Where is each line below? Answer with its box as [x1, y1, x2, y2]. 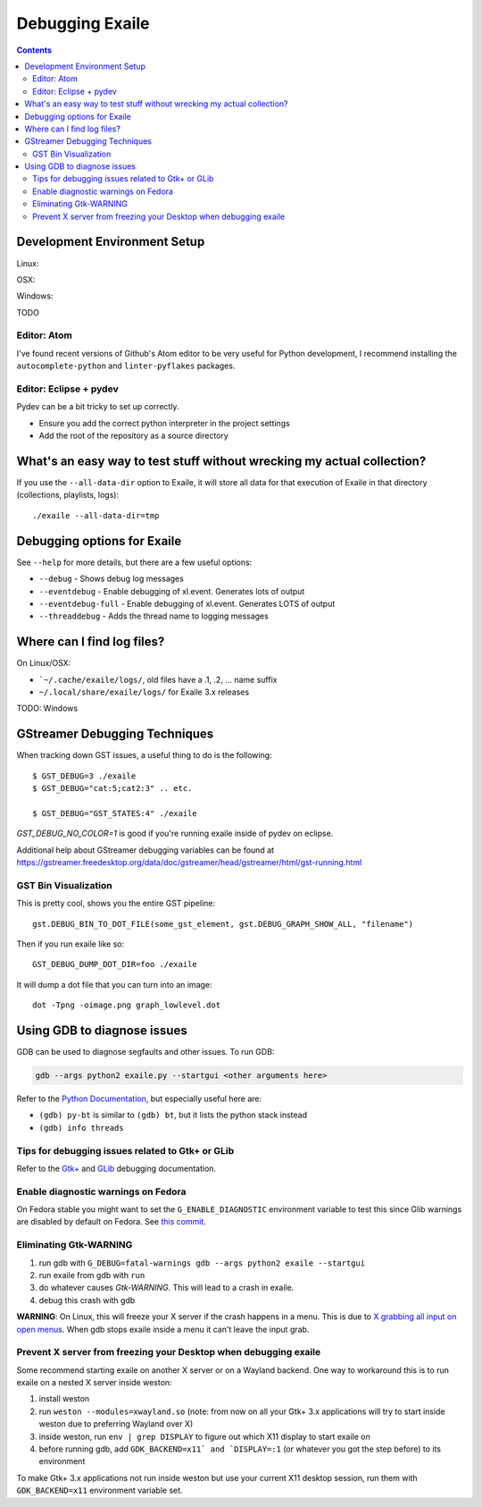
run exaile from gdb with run [38, 1269, 145, 1280]
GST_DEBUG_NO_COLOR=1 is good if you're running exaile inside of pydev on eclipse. [16, 828, 334, 839]
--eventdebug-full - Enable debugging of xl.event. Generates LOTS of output [38, 598, 336, 609]
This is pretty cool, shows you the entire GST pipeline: [16, 898, 216, 909]
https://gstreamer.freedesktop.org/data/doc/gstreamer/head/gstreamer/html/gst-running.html [16, 857, 362, 868]
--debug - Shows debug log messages [38, 573, 185, 585]
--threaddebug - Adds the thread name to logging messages [38, 610, 270, 621]
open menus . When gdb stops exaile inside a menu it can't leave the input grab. [16, 1324, 310, 1334]
